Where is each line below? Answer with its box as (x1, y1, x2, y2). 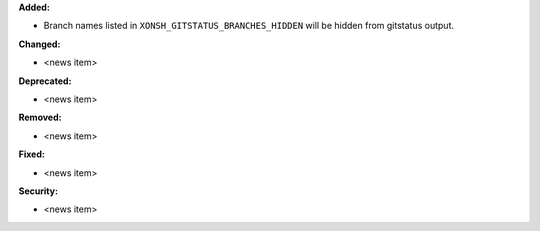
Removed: (18, 111, 62, 124)
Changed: (18, 38, 61, 50)
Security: (18, 185, 59, 197)
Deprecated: (18, 75, 72, 87)
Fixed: (18, 148, 45, 160)
